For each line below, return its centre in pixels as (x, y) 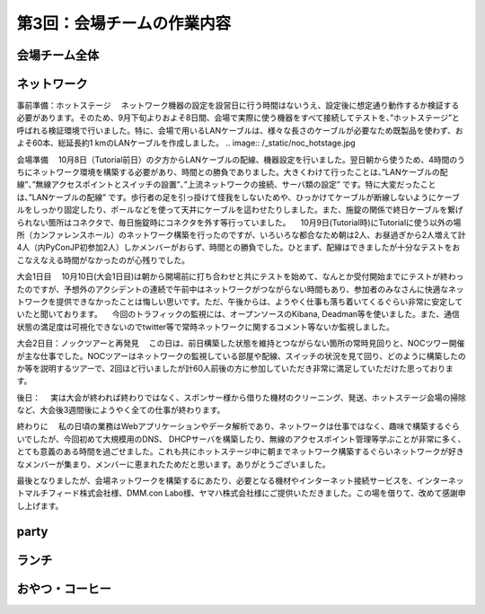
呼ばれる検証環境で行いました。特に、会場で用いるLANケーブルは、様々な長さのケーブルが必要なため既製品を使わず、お (240, 130)
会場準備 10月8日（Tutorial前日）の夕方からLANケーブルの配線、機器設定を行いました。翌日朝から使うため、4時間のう (241, 159)
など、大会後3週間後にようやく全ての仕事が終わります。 (121, 410)
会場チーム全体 (58, 55)
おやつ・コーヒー (64, 588)
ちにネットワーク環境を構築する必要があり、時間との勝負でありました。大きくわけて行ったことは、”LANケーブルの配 (232, 172)
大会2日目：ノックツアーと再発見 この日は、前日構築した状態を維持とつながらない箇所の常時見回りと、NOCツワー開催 (241, 343)
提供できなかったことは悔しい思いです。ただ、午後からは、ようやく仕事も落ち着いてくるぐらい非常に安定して (259, 302)
